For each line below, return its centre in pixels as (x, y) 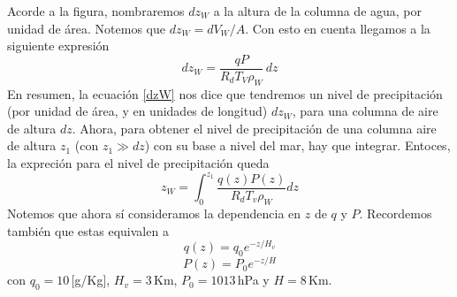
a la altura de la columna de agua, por (318, 11)
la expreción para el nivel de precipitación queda (138, 163)
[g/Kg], (91, 280)
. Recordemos (396, 213)
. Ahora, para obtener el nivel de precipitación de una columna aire (254, 128)
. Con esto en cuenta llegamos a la (338, 28)
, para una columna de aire (365, 111)
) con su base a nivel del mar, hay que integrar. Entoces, (297, 145)
